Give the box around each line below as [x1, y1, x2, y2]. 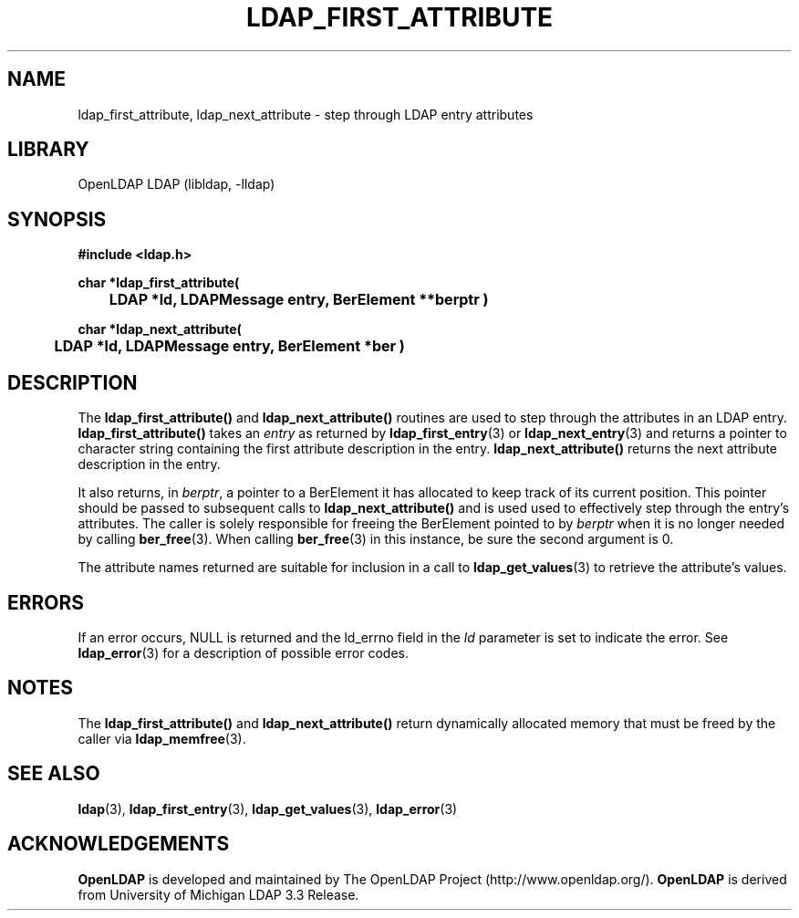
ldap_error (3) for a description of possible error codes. [78, 644, 410, 661]
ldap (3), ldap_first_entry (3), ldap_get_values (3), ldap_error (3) [78, 800, 458, 817]
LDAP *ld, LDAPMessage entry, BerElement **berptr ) [109, 290, 489, 309]
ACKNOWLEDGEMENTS [7, 832, 230, 856]
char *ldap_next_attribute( [78, 321, 242, 338]
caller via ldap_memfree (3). [78, 730, 246, 746]
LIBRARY [7, 138, 89, 162]
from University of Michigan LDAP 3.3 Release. [78, 886, 359, 902]
